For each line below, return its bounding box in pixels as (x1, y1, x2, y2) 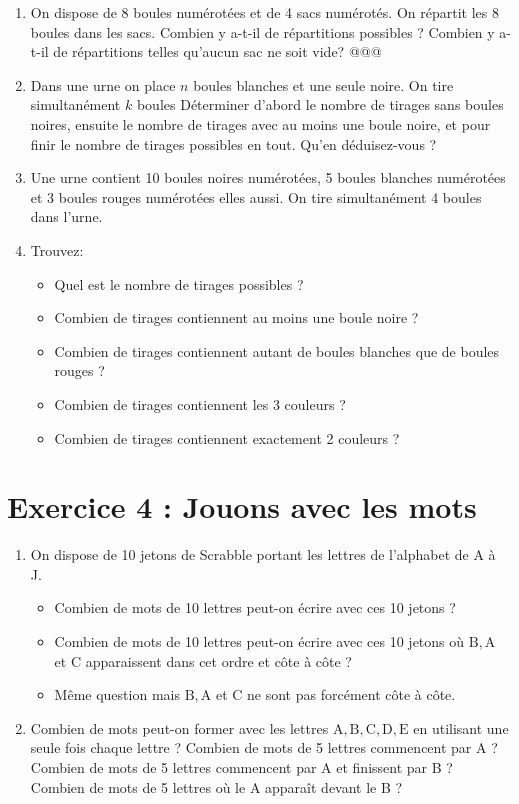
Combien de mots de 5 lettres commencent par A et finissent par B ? (30, 756, 453, 777)
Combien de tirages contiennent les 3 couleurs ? (54, 393, 346, 414)
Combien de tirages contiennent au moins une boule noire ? (54, 307, 419, 328)
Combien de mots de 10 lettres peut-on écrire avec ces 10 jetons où (54, 631, 465, 651)
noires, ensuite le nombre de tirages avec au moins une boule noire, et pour (30, 113, 491, 134)
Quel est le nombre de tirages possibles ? (54, 273, 304, 294)
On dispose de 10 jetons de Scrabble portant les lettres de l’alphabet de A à (30, 544, 496, 565)
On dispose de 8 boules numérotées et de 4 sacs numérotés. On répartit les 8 (30, 2, 499, 22)
